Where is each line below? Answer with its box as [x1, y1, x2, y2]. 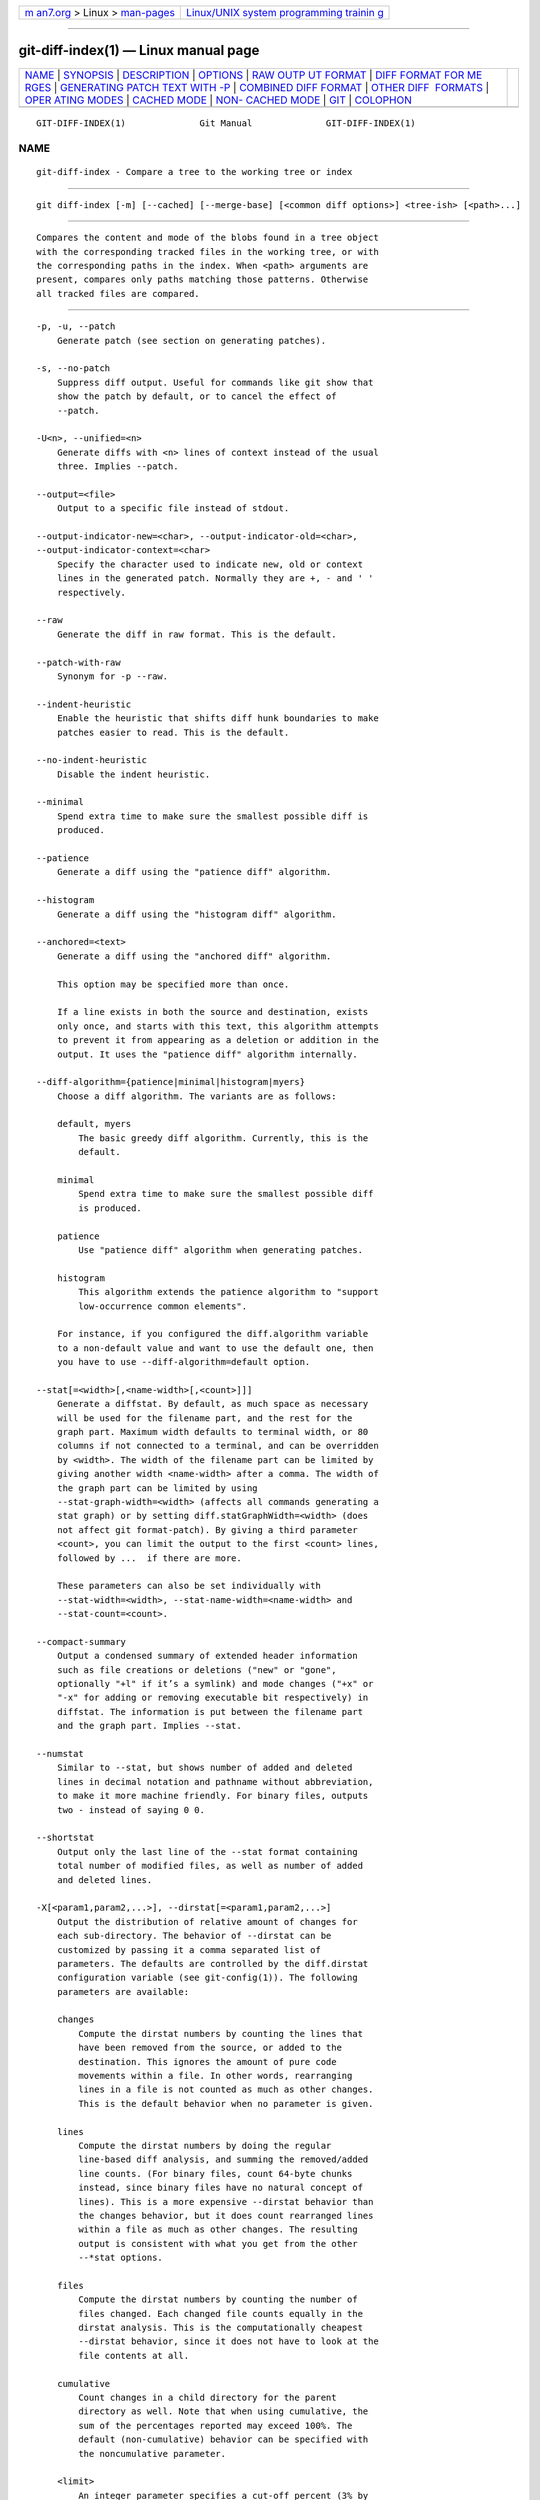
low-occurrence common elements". [78, 1300, 248, 1312]
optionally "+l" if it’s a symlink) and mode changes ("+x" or [56, 1678, 374, 1690]
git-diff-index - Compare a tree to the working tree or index [36, 166, 353, 178]
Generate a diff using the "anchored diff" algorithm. [56, 950, 332, 962]
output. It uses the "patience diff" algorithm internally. [56, 1048, 359, 1060]
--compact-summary [36, 1636, 127, 1647]
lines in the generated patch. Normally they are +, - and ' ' [56, 573, 374, 584]
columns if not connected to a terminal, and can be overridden [56, 1440, 379, 1452]
